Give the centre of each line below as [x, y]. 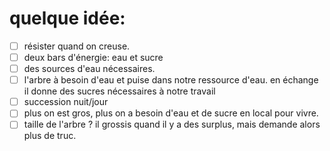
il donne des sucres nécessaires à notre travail [119, 91]
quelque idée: [67, 18]
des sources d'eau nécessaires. [89, 69]
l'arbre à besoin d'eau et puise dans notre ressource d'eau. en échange [171, 80]
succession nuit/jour [66, 102]
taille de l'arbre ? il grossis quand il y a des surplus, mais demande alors [172, 124]
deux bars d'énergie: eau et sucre [93, 57]
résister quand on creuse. [77, 46]
